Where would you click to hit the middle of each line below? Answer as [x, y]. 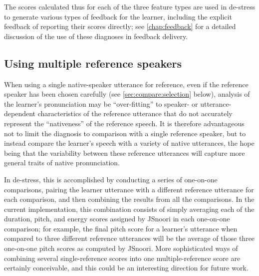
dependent [20, 113]
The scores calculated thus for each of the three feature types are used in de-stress [130, 7]
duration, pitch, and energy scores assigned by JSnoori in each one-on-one [117, 219]
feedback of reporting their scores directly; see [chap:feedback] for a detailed [120, 26]
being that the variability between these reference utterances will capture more [125, 153]
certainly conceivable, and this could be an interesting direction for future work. [126, 268]
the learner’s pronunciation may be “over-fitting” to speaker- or [101, 103]
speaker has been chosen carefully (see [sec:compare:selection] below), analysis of [127, 94]
